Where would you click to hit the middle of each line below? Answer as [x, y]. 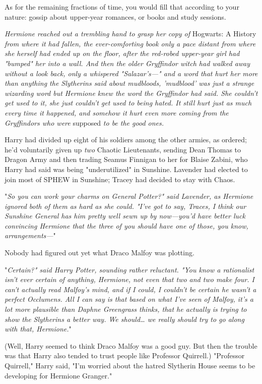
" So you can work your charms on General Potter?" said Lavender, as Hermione [129, 196]
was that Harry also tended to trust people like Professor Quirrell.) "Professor [125, 355]
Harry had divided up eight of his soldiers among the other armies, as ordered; [126, 140]
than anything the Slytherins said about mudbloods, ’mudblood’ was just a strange [129, 83]
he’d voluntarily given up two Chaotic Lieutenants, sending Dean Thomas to [123, 149]
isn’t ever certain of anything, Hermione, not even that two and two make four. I [129, 279]
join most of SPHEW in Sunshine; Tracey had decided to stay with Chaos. [120, 179]
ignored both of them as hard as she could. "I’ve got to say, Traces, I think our [125, 206]
